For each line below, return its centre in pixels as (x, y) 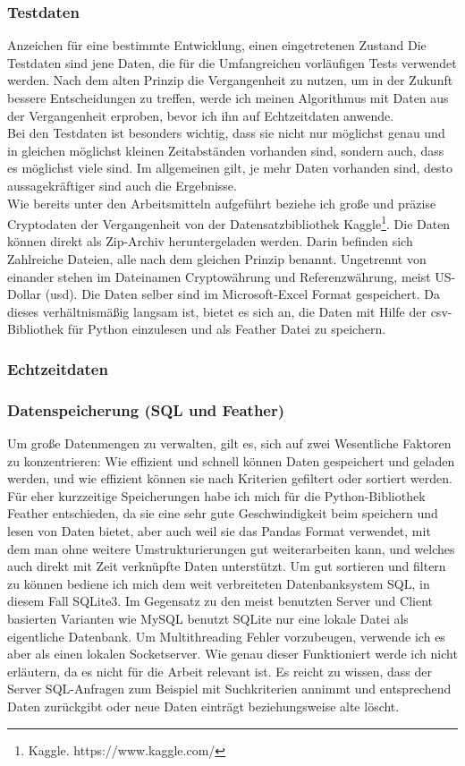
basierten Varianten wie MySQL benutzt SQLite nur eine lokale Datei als (208, 618)
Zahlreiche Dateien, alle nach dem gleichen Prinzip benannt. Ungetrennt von (217, 259)
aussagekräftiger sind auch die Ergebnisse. (122, 185)
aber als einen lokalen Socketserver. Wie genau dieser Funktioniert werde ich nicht (232, 654)
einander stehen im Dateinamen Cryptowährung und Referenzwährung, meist (219, 276)
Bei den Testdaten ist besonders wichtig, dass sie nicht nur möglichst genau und (226, 133)
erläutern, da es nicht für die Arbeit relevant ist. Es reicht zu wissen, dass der (220, 671)
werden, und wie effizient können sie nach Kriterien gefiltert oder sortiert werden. (230, 478)
